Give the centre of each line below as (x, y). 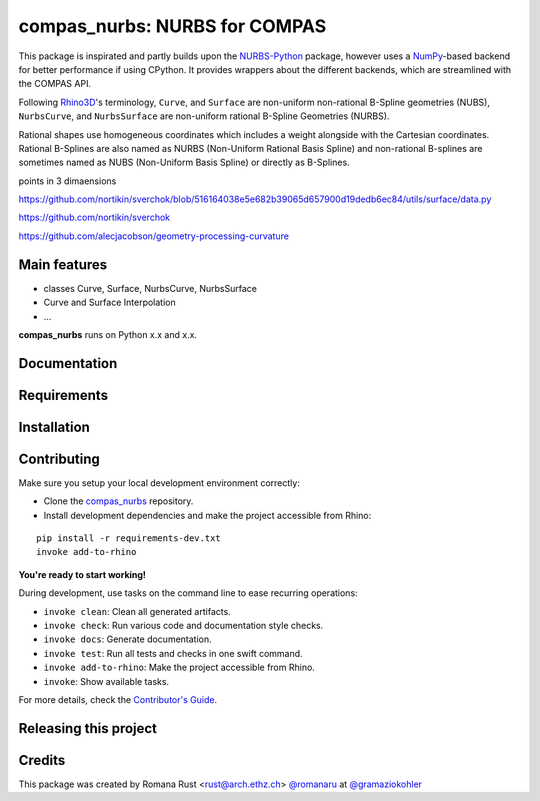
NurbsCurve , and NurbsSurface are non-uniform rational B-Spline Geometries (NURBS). (204, 116)
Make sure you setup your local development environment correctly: (159, 482)
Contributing (59, 458)
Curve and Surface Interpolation (109, 302)
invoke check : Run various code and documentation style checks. (183, 625)
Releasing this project (88, 728)
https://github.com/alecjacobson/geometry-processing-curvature (154, 236)
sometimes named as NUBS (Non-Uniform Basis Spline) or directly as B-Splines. (184, 162)
